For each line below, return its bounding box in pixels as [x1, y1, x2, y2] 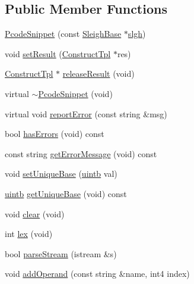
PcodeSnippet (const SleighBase [5, 27, 122, 40]
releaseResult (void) [62, 67, 135, 80]
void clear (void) [5, 207, 65, 220]
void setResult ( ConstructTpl [5, 47, 111, 60]
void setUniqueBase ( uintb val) [5, 167, 117, 180]
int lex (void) [5, 227, 53, 240]
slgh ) [128, 27, 146, 40]
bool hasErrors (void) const [5, 127, 104, 140]
